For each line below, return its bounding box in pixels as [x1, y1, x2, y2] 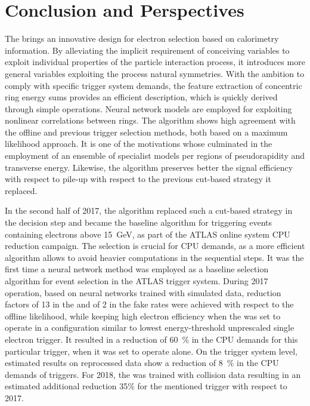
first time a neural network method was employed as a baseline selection [5, 263, 269, 275]
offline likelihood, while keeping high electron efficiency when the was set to [5, 309, 281, 322]
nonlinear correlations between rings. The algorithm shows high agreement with [5, 114, 296, 127]
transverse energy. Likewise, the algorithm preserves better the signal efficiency [5, 161, 293, 173]
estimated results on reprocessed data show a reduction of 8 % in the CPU [5, 356, 279, 369]
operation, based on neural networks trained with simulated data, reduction [5, 286, 281, 299]
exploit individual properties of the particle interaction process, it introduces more [5, 56, 305, 68]
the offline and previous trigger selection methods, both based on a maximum [5, 125, 288, 138]
